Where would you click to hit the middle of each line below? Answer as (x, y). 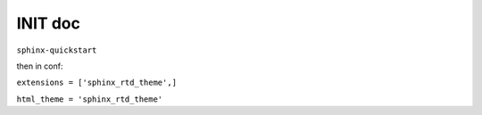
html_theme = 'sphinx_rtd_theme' (90, 99)
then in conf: (40, 66)
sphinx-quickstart (57, 50)
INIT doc (48, 23)
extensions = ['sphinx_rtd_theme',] (97, 83)
